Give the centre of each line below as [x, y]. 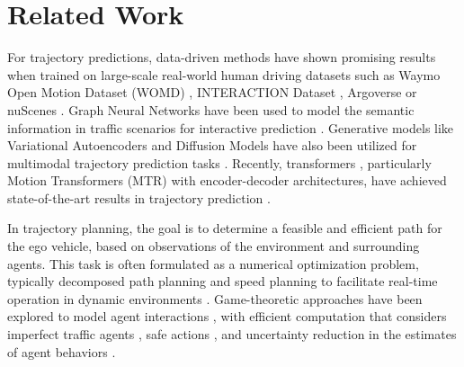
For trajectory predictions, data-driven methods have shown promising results [222, 57]
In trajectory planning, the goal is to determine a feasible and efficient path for [225, 228]
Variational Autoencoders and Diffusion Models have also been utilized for [212, 145]
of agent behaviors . [62, 351]
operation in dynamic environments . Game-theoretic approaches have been [215, 298]
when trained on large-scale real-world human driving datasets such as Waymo [224, 74]
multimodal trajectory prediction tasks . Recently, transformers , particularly [219, 162]
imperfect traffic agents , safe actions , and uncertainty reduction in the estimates [232, 334]
